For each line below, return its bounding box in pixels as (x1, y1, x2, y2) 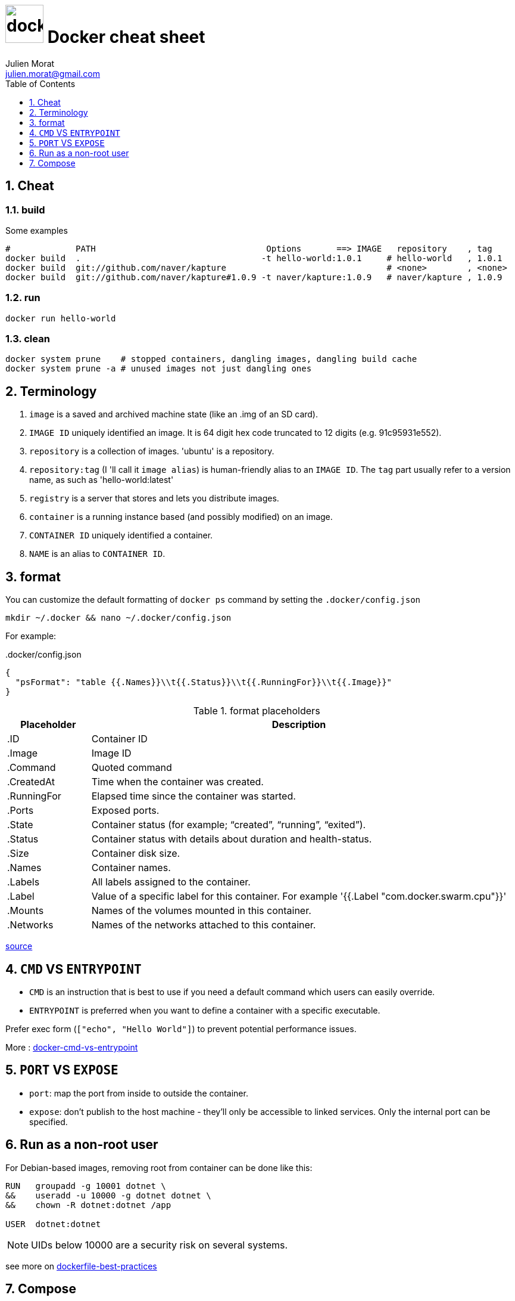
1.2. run (5, 292, 40, 304)
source (5, 941, 33, 952)
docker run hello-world (5, 313, 116, 323)
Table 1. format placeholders (193, 705, 320, 717)
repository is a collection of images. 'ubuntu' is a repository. (29, 446, 274, 457)
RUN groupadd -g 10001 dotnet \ (5, 1181, 166, 1191)
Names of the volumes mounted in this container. (91, 904, 311, 917)
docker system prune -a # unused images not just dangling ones (5, 364, 312, 374)
